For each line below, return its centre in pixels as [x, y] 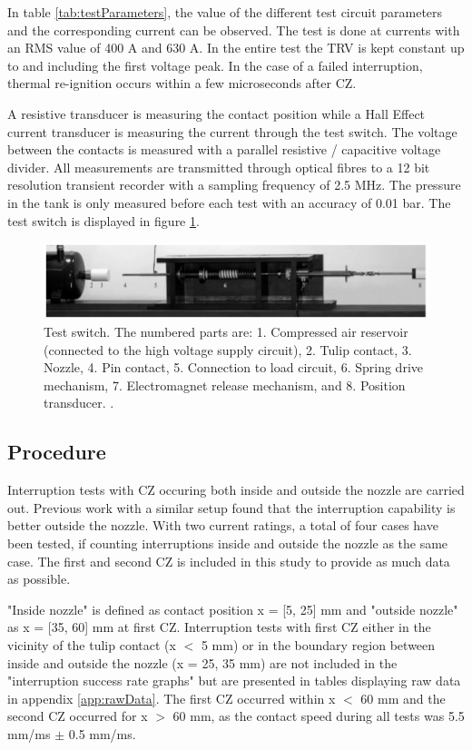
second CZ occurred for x [78, 716]
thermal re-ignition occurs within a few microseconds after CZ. [182, 83]
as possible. [39, 579]
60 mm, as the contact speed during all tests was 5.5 [319, 716]
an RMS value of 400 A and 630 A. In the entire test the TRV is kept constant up [236, 48]
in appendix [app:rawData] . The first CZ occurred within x [172, 698]
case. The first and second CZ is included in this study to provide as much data [229, 561]
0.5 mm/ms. [102, 733]
